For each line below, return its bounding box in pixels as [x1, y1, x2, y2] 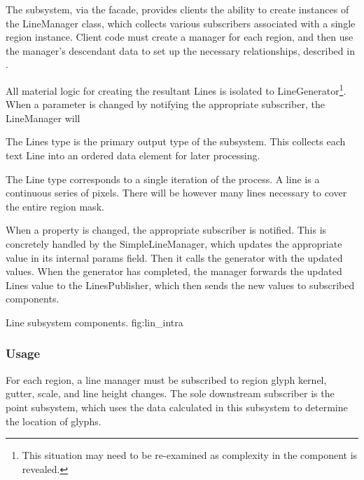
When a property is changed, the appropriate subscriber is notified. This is [6, 222, 327, 237]
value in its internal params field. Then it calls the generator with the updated [6, 250, 343, 265]
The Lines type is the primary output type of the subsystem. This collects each [6, 134, 346, 149]
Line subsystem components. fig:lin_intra [6, 314, 183, 329]
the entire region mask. [6, 199, 104, 213]
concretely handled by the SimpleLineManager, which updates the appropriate [6, 236, 342, 251]
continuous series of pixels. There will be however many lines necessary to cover [6, 185, 347, 200]
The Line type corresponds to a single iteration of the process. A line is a [6, 171, 320, 186]
